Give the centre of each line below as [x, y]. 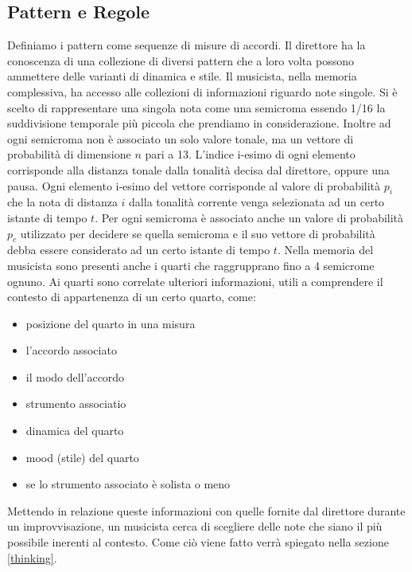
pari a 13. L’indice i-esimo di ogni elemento [250, 154]
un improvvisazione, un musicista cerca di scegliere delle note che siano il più [195, 526]
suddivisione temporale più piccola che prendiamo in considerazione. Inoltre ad [199, 123]
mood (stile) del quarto [82, 457]
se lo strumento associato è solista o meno [128, 484]
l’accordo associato [71, 350]
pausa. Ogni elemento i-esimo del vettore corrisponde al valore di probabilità [194, 185]
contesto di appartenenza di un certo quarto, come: [132, 297]
